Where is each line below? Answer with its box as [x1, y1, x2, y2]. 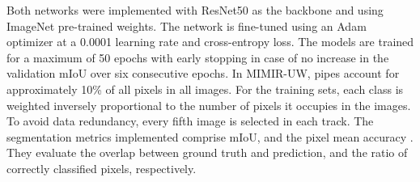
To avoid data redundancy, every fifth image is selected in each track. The [6, 112, 374, 129]
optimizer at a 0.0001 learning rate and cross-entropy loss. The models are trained [6, 33, 414, 50]
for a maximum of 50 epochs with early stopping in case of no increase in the [6, 49, 389, 66]
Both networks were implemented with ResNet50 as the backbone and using [6, 2, 384, 18]
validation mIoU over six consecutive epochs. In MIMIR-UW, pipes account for [6, 65, 400, 82]
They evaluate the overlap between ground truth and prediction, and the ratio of [6, 144, 408, 161]
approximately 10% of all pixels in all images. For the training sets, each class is [6, 80, 404, 97]
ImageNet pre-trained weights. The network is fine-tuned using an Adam [6, 17, 367, 34]
